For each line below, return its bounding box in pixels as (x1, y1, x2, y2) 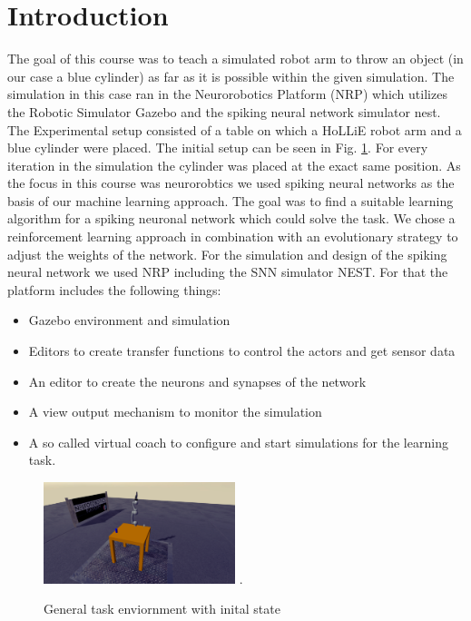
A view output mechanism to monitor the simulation (28, 402, 322, 421)
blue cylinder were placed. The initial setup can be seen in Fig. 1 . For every (7, 138, 428, 157)
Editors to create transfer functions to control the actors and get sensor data (28, 341, 456, 360)
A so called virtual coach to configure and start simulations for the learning (28, 432, 448, 451)
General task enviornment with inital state (44, 599, 280, 618)
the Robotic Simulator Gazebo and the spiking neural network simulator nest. (7, 102, 441, 121)
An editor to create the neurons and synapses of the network (28, 371, 367, 390)
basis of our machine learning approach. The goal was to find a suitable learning (7, 191, 454, 210)
